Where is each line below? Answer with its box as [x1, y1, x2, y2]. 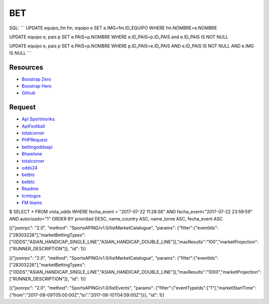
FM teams [21, 200, 42, 205]
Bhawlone [21, 151, 42, 157]
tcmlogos [21, 193, 41, 199]
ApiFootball [21, 123, 45, 129]
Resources [9, 63, 43, 72]
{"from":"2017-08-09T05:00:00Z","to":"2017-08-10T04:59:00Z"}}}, [9, 292, 148, 298]
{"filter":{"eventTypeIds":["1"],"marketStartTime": [155, 285, 257, 291]
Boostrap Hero [21, 83, 52, 89]
